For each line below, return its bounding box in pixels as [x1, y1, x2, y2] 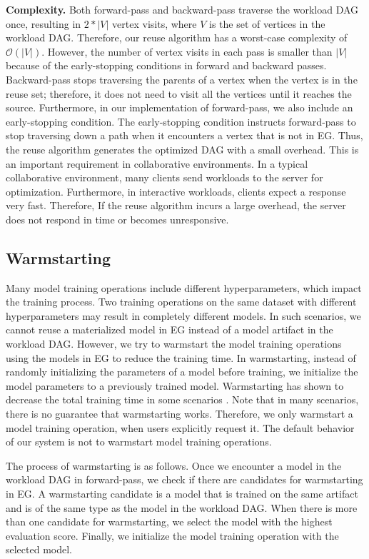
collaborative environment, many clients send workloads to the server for [6, 170, 323, 185]
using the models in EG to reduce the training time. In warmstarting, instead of [6, 350, 356, 365]
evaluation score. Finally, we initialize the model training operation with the [6, 528, 339, 543]
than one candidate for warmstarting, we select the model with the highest [6, 514, 333, 529]
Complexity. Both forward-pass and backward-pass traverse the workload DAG [6, 2, 359, 16]
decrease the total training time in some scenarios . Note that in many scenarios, [6, 392, 359, 407]
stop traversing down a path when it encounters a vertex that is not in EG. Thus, [6, 128, 363, 143]
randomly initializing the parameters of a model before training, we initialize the [6, 364, 358, 379]
